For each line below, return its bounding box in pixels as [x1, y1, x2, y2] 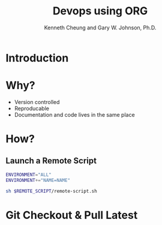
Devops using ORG [52, 4, 148, 18]
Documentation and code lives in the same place [14, 111, 136, 118]
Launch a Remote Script [5, 156, 97, 166]
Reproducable [14, 105, 49, 112]
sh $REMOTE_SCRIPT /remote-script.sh [5, 188, 97, 194]
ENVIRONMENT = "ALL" [5, 172, 52, 178]
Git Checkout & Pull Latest [5, 208, 138, 222]
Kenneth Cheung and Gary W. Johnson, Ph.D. [44, 24, 157, 31]
